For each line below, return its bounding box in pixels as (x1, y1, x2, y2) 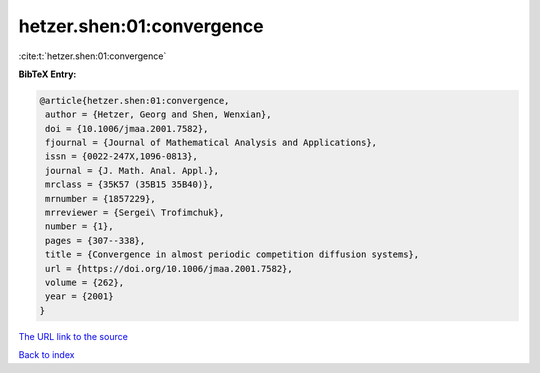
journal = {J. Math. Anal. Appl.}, (45, 165, 220, 176)
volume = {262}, (45, 277, 125, 288)
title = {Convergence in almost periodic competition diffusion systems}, (45, 249, 420, 260)
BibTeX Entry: (18, 68, 77, 80)
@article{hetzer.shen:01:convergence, (39, 95, 230, 106)
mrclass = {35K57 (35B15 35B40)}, (45, 179, 214, 190)
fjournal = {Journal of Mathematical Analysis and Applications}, (45, 137, 378, 149)
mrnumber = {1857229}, (45, 193, 157, 204)
